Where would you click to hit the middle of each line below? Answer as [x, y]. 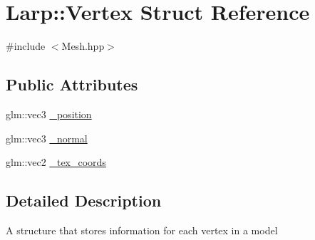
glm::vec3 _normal [47, 138]
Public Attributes [72, 84]
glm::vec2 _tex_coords [56, 162]
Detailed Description [84, 200]
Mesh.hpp [83, 46]
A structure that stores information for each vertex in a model [142, 230]
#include [26, 46]
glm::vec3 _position [49, 114]
